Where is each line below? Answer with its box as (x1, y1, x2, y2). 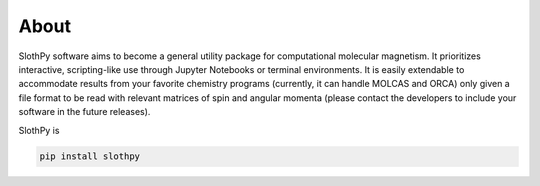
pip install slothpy (39, 151, 140, 162)
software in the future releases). (18, 106, 151, 118)
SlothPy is (18, 124, 60, 136)
